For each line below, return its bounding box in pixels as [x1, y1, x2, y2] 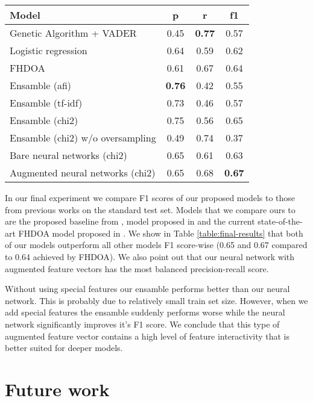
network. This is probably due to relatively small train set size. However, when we [5, 294, 308, 306]
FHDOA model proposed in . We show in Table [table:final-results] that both [18, 226, 303, 239]
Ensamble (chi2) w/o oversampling [10, 131, 156, 145]
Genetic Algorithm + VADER [10, 26, 137, 40]
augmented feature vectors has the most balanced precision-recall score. [5, 262, 269, 275]
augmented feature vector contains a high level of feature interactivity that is [5, 329, 290, 342]
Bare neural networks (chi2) [10, 148, 127, 162]
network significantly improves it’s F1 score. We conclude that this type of [5, 317, 280, 330]
